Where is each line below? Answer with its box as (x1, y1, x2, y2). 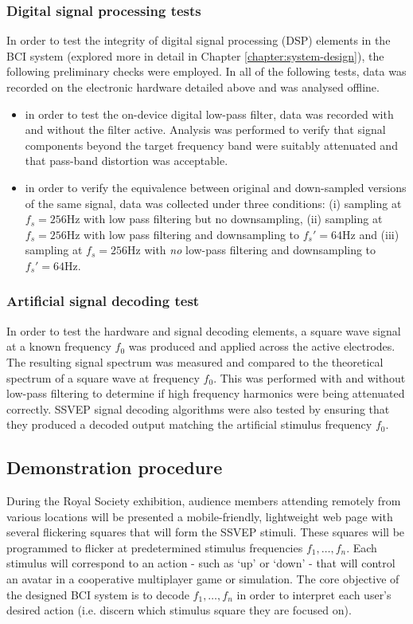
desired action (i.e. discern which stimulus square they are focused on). (6, 602, 352, 618)
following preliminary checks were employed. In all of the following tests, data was (6, 63, 407, 80)
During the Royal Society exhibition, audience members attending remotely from (6, 493, 401, 509)
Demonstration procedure (6, 455, 223, 480)
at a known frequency (6, 338, 111, 355)
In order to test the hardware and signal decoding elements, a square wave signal (6, 322, 401, 339)
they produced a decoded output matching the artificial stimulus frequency (6, 416, 372, 433)
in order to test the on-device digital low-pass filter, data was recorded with (25, 105, 394, 122)
